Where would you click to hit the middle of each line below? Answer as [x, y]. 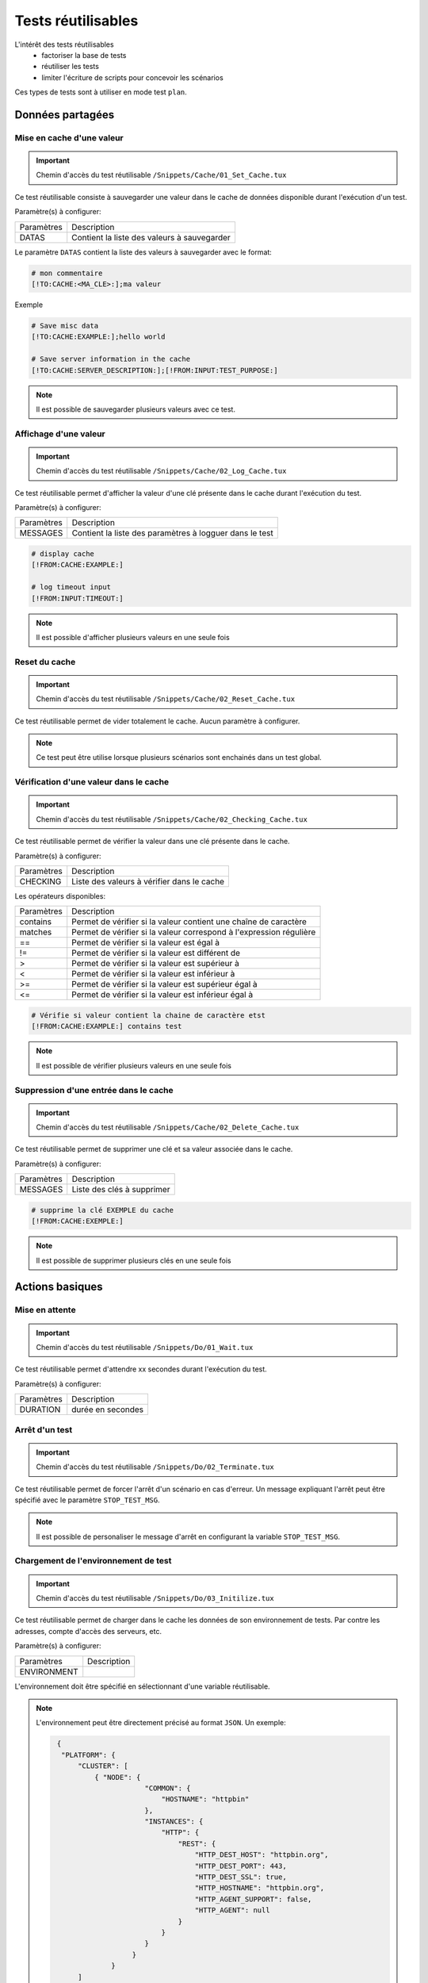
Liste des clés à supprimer [121, 1190]
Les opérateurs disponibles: [60, 896]
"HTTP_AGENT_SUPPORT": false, [253, 1899]
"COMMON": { [168, 1788]
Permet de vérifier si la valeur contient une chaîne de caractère [189, 922]
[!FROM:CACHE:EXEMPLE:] [78, 1221]
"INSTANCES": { [174, 1822]
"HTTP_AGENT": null [232, 1910]
